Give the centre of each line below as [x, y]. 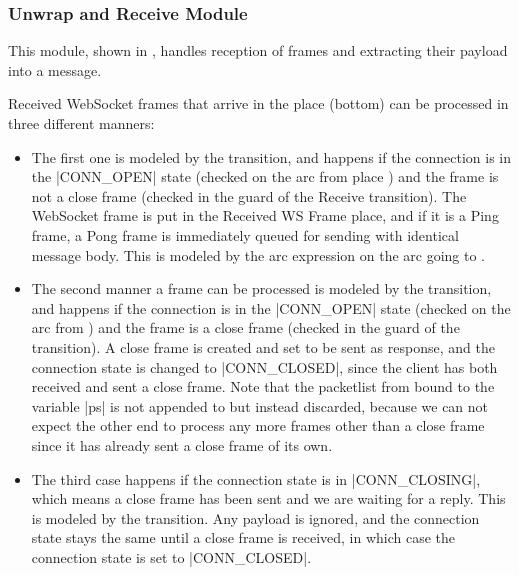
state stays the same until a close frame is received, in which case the [243, 537]
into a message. [55, 69]
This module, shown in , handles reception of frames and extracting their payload [258, 50]
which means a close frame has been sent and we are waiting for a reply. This [268, 498]
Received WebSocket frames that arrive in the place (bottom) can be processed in [258, 103]
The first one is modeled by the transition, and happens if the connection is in [271, 156]
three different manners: [81, 123]
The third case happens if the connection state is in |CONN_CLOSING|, [256, 478]
